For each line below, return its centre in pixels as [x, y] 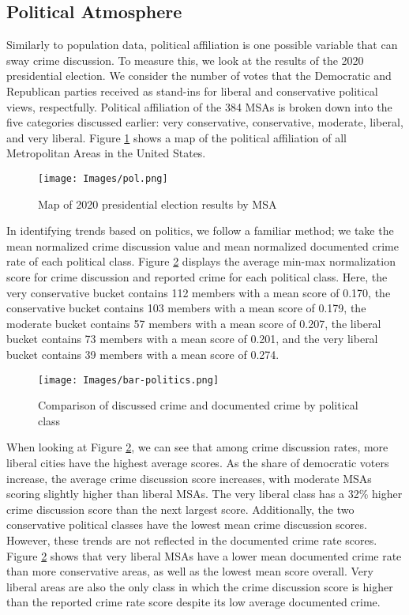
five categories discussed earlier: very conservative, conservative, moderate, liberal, [205, 122]
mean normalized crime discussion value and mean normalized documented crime [203, 245]
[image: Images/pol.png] [103, 178]
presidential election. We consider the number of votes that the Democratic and [199, 75]
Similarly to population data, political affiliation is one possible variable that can [202, 45]
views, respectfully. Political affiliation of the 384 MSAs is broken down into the [199, 106]
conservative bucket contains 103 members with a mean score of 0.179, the [186, 308]
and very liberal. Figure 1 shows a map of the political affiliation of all [177, 137]
